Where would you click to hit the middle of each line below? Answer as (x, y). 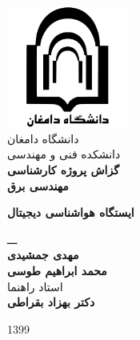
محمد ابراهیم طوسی (57, 270)
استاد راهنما (35, 286)
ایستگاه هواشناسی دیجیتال (71, 212)
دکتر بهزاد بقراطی (51, 302)
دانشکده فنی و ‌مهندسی (64, 154)
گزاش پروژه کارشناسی (63, 169)
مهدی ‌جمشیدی (43, 255)
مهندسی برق (38, 185)
